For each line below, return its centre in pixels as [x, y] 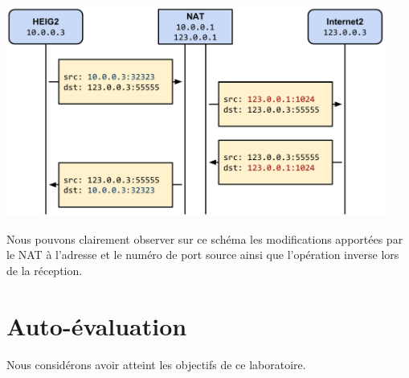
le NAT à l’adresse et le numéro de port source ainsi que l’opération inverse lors [203, 255]
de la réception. [45, 270]
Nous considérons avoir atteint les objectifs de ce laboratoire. [156, 364]
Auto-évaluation [97, 325]
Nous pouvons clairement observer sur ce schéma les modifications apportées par [205, 238]
